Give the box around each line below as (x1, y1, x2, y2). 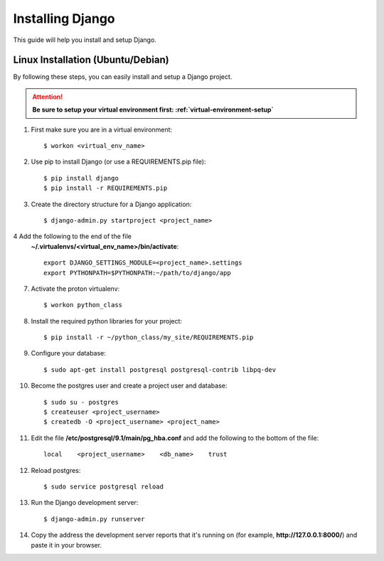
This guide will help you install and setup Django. (13, 36, 156, 44)
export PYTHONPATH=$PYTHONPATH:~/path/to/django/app (43, 269, 231, 277)
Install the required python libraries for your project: (31, 316, 183, 325)
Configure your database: (31, 349, 107, 358)
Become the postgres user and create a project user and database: (31, 381, 228, 390)
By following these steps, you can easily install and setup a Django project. (13, 73, 233, 81)
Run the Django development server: (31, 498, 139, 507)
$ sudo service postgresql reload (43, 483, 164, 491)
